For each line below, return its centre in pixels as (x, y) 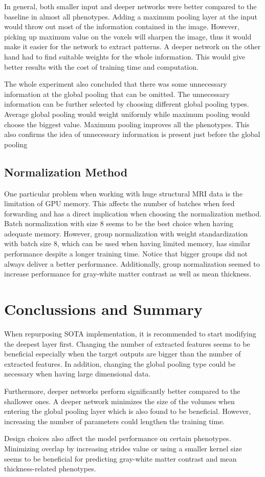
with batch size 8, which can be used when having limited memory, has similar (127, 243)
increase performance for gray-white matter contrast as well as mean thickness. (128, 274)
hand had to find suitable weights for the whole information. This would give (125, 56)
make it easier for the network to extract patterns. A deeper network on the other (132, 46)
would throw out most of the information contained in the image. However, (122, 26)
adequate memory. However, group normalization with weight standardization (126, 233)
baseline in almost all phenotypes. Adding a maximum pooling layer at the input (131, 16)
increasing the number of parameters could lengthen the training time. (115, 421)
